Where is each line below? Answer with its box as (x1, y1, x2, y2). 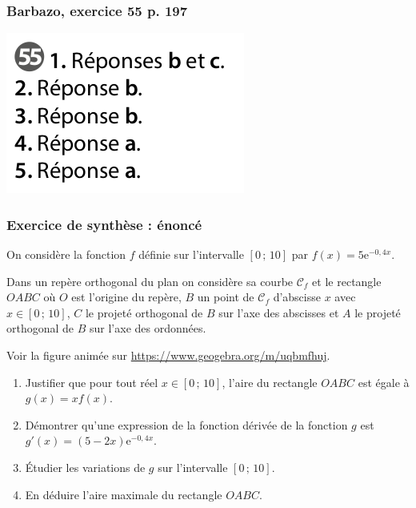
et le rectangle (312, 272, 382, 289)
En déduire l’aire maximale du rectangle (25, 486, 222, 502)
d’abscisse (273, 288, 321, 305)
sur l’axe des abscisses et (218, 304, 339, 321)
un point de (197, 288, 254, 305)
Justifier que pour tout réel (25, 373, 158, 390)
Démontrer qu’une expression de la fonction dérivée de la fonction (25, 416, 348, 433)
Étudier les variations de (25, 458, 146, 475)
